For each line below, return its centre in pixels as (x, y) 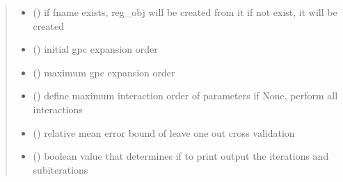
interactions (58, 109)
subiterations (61, 169)
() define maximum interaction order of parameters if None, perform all (185, 96)
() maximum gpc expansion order (104, 72)
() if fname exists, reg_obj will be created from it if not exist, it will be (185, 12)
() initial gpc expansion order (95, 49)
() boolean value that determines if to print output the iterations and (181, 156)
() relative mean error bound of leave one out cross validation (164, 132)
